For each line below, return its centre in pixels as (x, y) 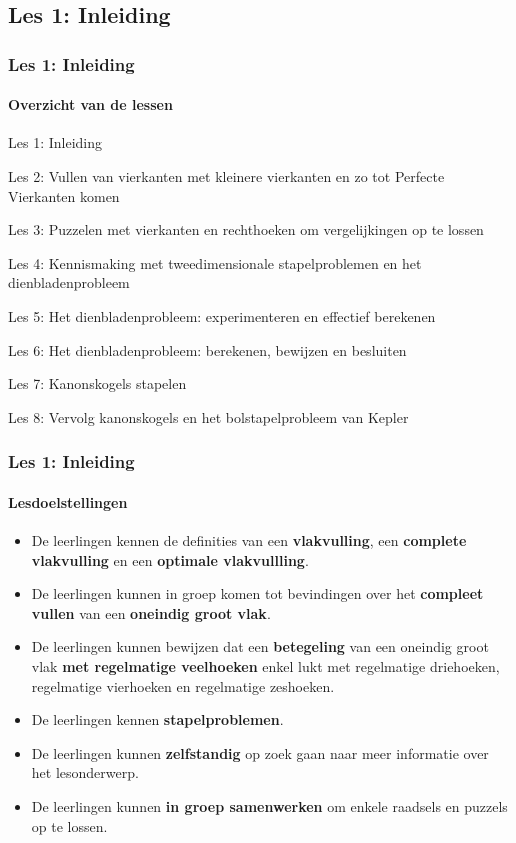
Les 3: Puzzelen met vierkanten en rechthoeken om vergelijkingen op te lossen (246, 229)
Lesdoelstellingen (68, 501)
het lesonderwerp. (85, 772)
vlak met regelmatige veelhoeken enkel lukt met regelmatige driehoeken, (265, 665)
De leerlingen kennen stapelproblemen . (157, 719)
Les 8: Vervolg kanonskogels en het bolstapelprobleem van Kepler (208, 416)
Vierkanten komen (64, 195)
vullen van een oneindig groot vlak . (151, 612)
